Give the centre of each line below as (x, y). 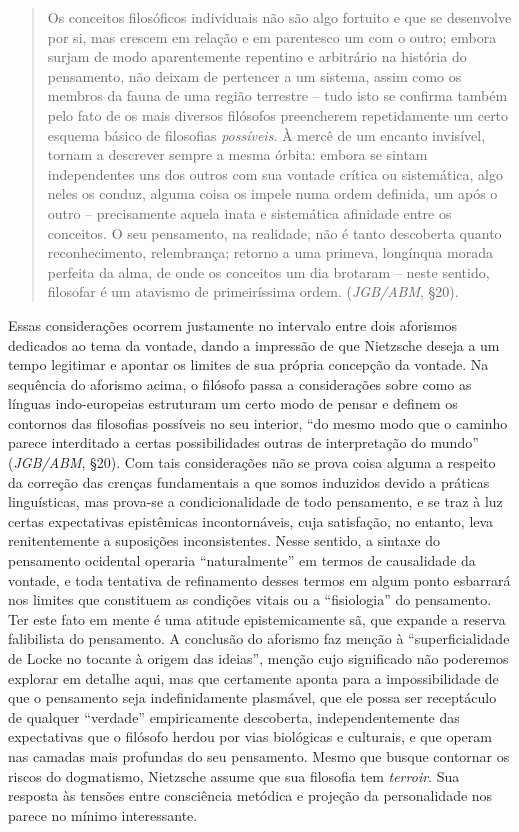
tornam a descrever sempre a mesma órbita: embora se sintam (237, 154)
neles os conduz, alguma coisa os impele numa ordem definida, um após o (272, 193)
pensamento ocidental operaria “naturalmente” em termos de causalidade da (242, 560)
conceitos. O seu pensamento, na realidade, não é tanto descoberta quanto (274, 232)
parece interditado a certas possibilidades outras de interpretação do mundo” (243, 442)
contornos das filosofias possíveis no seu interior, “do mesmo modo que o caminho (258, 422)
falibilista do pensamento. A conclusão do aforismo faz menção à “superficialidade (259, 638)
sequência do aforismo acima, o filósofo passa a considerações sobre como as (240, 383)
